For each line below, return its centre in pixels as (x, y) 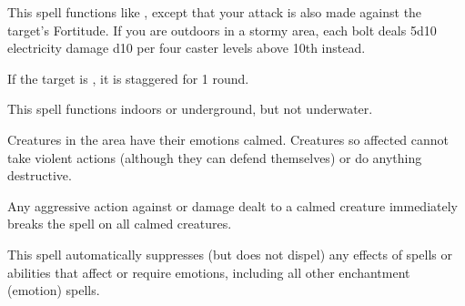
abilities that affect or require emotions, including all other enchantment (209, 272)
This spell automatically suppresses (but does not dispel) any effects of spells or (230, 254)
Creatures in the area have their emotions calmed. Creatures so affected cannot (228, 139)
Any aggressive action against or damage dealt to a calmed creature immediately (232, 205)
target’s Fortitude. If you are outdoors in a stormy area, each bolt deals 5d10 (222, 30)
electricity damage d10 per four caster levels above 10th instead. (187, 48)
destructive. (40, 175)
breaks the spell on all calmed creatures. (120, 224)
